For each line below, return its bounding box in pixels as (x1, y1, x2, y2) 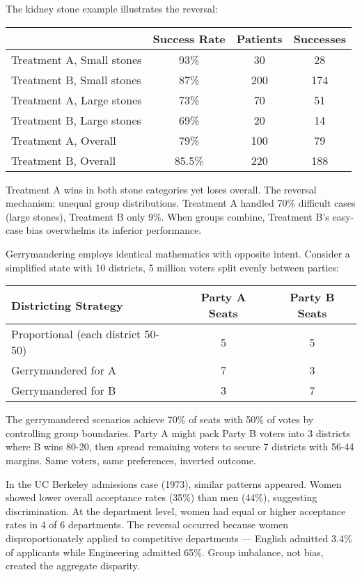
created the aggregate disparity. (6, 558, 140, 573)
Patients (236, 30, 283, 47)
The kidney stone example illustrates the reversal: (6, 1, 218, 15)
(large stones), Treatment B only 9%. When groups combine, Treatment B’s (6, 209, 329, 223)
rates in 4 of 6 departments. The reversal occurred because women (6, 517, 289, 532)
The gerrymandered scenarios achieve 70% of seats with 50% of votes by (6, 412, 314, 427)
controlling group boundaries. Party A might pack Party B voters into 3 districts (6, 425, 351, 440)
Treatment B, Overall (11, 152, 116, 168)
